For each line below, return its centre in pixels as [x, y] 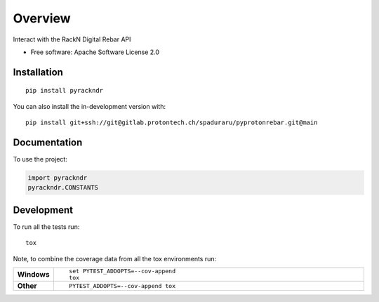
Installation [38, 72]
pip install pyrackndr [65, 91]
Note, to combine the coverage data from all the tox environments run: [115, 258]
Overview [42, 18]
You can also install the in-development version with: [89, 106]
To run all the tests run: [46, 226]
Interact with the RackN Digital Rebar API [72, 39]
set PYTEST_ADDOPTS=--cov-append [122, 271]
